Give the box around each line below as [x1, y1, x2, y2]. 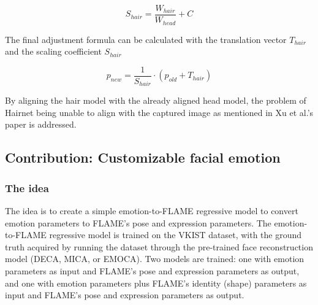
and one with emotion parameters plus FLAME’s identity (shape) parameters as [5, 276, 307, 289]
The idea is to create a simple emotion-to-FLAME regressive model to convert [5, 204, 298, 217]
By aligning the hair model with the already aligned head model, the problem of [5, 94, 306, 107]
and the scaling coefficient [5, 45, 102, 58]
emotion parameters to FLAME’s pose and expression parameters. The [5, 216, 271, 229]
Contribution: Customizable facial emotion [5, 148, 281, 167]
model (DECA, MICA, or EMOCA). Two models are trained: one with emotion [5, 252, 305, 265]
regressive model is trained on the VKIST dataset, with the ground [49, 228, 302, 241]
